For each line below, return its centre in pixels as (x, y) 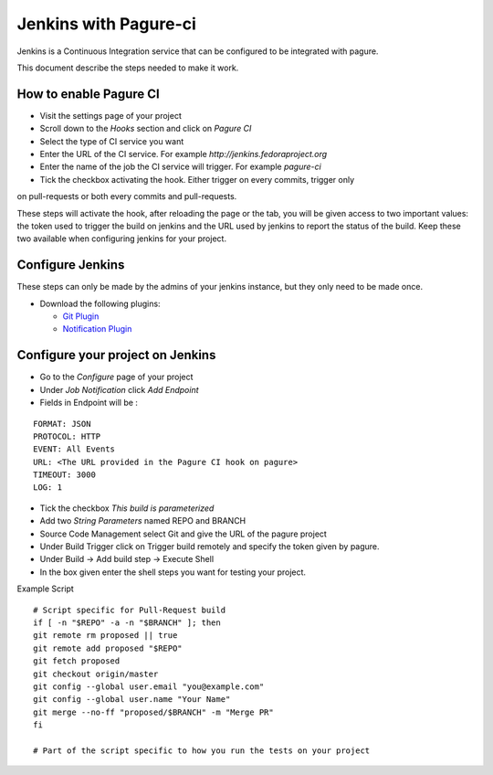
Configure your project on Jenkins (116, 355)
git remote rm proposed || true (105, 636)
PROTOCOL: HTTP (67, 436)
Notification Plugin (97, 329)
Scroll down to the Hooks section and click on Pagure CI (146, 129)
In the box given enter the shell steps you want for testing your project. (173, 572)
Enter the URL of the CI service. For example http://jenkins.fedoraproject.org (184, 154)
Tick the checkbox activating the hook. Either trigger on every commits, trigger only (197, 179)
